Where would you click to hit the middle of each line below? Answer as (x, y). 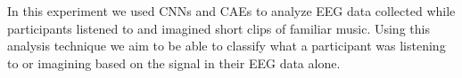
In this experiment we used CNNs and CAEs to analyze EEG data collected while (231, 11)
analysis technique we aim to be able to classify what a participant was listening (227, 46)
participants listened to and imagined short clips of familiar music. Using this (219, 28)
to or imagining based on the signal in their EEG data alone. (174, 62)
